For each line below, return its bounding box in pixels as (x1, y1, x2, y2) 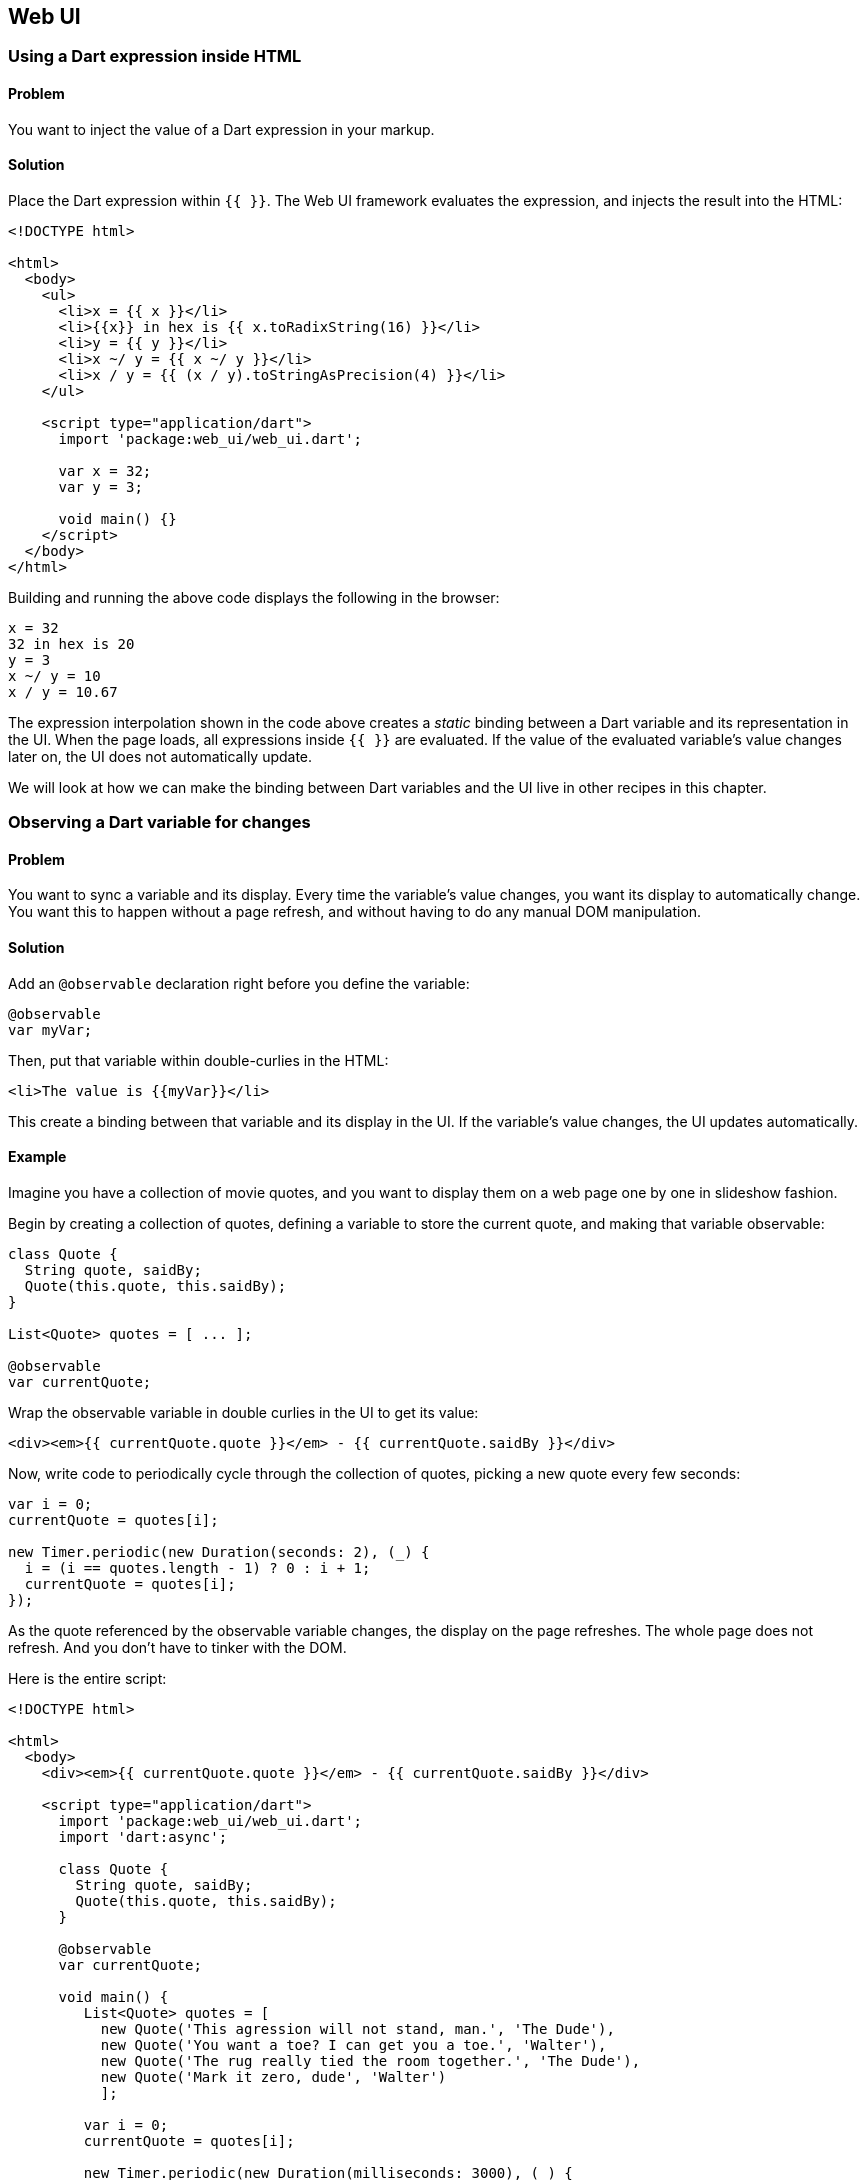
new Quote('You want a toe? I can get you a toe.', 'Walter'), (100, 2036, 607, 2053)
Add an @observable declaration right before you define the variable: (8, 974, 470, 992)
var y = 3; (58, 478, 143, 495)
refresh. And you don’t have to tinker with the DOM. (8, 1638, 347, 1656)
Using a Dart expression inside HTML (8, 46, 302, 67)
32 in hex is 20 (8, 635, 135, 652)
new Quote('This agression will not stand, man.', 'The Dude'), (100, 2020, 615, 2037)
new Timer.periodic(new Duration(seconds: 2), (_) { (8, 1543, 430, 1560)
